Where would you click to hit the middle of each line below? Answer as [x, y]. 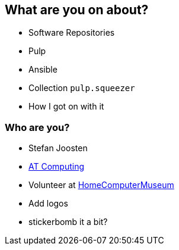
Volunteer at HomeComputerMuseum [101, 185]
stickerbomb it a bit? [68, 222]
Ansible [43, 70]
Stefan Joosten [58, 148]
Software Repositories [72, 33]
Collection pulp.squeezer [82, 88]
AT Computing [57, 167]
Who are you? [37, 127]
